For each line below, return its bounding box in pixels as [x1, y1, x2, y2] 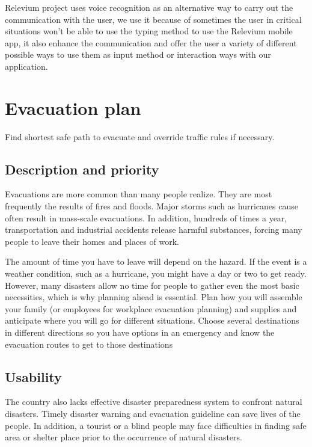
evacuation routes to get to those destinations [5, 338, 173, 350]
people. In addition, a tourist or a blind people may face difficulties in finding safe [5, 419, 307, 431]
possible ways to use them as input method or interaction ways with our [5, 48, 271, 61]
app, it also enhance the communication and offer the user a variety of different [5, 36, 297, 49]
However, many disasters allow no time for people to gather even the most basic [5, 279, 299, 291]
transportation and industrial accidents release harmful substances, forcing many [5, 223, 302, 236]
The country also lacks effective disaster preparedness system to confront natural [5, 395, 302, 408]
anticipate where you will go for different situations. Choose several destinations [5, 314, 299, 327]
